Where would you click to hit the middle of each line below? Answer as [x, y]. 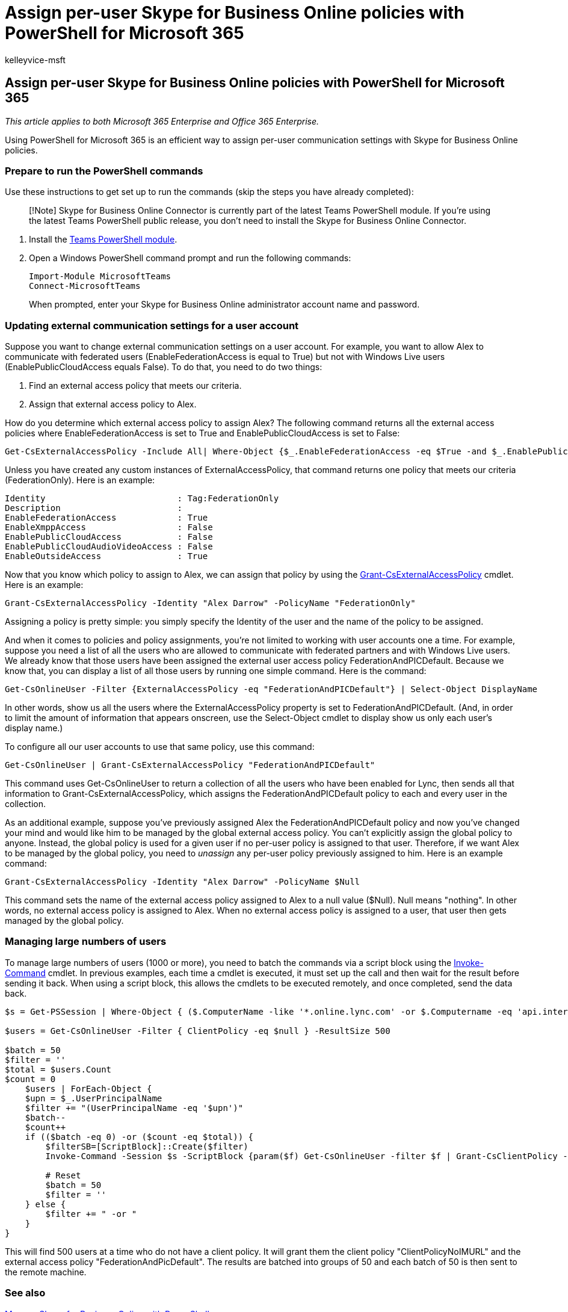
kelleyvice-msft [35, 60]
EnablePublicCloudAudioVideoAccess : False [109, 547]
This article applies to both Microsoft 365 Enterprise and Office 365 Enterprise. [162, 121]
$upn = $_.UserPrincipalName [94, 1098]
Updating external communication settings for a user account [152, 325]
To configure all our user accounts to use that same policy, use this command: [160, 747]
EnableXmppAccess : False [109, 528]
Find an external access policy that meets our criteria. [135, 386]
